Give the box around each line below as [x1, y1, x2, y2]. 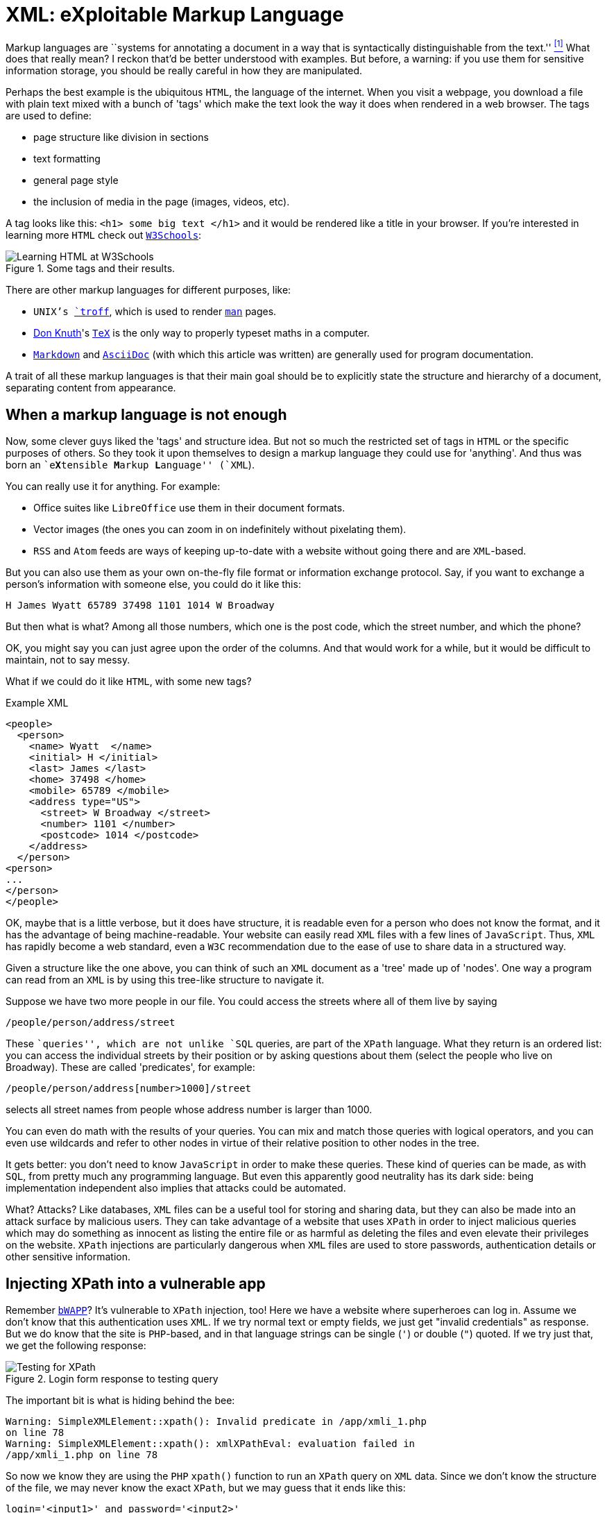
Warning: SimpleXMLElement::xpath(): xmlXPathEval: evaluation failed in [6, 1438, 416, 1450]
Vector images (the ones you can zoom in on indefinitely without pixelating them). [33, 523, 407, 536]
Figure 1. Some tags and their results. [6, 262, 176, 275]
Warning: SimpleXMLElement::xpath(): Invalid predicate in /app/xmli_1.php [6, 1416, 427, 1428]
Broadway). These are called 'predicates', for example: [6, 1061, 255, 1074]
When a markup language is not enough [6, 405, 287, 423]
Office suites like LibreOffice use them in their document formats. [33, 502, 345, 514]
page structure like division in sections [33, 131, 209, 144]
